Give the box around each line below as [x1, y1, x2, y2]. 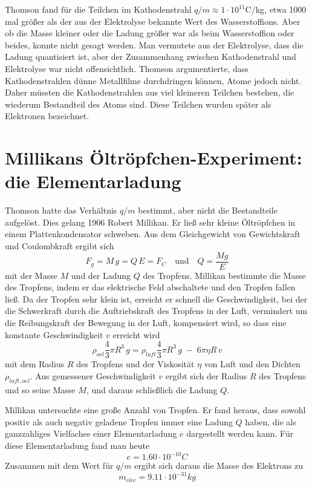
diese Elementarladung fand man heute [5, 439, 150, 452]
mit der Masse [5, 269, 57, 281]
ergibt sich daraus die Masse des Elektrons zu [134, 459, 304, 472]
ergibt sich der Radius [165, 369, 247, 382]
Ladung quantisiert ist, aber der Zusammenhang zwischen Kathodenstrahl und [5, 50, 296, 63]
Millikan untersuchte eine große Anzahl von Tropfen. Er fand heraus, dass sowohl [5, 404, 306, 416]
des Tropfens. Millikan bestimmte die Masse [143, 269, 306, 281]
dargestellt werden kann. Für [186, 427, 294, 440]
